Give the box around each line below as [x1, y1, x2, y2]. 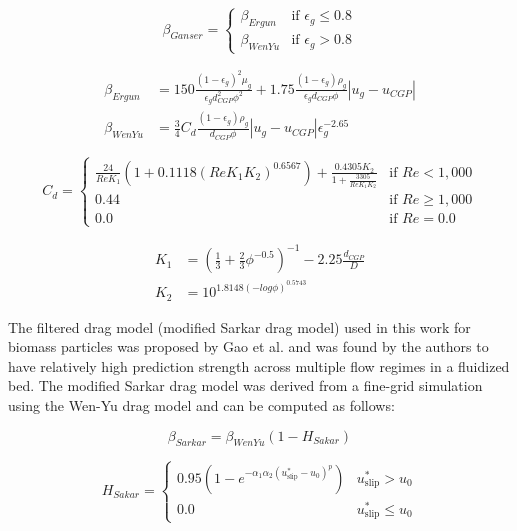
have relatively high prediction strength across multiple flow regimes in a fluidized [8, 355, 510, 376]
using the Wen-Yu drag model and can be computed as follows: [8, 394, 395, 415]
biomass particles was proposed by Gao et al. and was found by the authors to [8, 336, 489, 357]
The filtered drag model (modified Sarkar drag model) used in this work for [8, 316, 471, 337]
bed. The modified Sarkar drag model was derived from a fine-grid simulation [8, 375, 483, 396]
